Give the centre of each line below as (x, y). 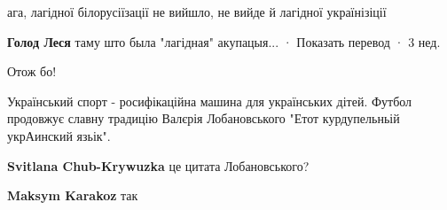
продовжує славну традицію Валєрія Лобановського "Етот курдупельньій (204, 118)
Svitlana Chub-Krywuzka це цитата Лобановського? (158, 165)
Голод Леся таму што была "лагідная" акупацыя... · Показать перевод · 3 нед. (224, 41)
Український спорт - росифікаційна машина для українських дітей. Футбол (210, 101)
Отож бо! (32, 71)
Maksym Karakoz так (73, 195)
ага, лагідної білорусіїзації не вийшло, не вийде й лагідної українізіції (197, 12)
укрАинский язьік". (59, 135)
